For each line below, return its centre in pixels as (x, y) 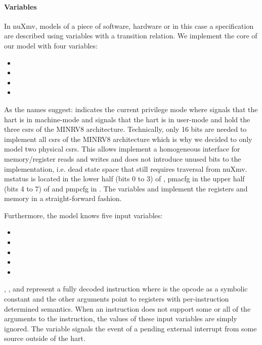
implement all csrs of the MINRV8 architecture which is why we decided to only (128, 139)
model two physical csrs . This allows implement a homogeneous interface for (122, 149)
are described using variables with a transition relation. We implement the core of (131, 36)
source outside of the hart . (45, 338)
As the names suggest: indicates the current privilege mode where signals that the (131, 109)
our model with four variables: (51, 45)
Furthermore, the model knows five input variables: (83, 215)
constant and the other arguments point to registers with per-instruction (117, 299)
